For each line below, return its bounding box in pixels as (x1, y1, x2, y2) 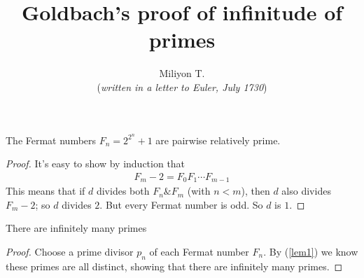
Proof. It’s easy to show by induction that (6, 156, 185, 171)
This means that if (6, 183, 85, 198)
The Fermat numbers (6, 132, 97, 147)
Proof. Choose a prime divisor (6, 244, 134, 259)
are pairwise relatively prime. (155, 132, 281, 147)
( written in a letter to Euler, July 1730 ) (97, 79, 267, 94)
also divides (281, 183, 331, 198)
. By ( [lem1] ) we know (263, 244, 358, 259)
